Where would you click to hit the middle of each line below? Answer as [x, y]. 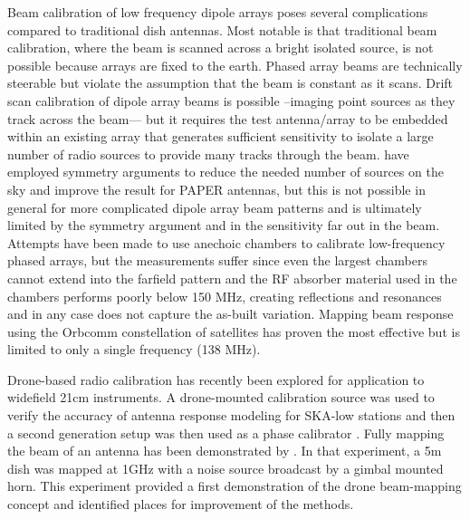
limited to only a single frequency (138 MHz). [134, 349]
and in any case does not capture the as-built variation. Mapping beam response [230, 314]
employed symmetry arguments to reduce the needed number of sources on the [225, 172]
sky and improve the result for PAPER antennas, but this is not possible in [216, 189]
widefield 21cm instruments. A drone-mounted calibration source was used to [221, 397]
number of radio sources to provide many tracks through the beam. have [208, 154]
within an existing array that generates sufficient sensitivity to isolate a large [221, 136]
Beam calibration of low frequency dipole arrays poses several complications [218, 12]
